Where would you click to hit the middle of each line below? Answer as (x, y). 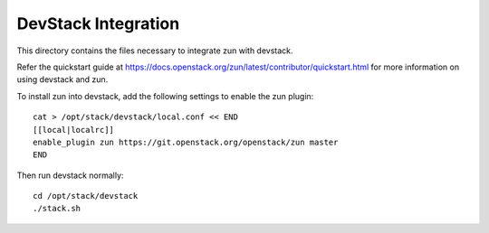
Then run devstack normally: (70, 175)
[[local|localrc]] (74, 130)
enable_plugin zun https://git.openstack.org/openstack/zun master (186, 142)
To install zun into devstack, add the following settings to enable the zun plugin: (165, 96)
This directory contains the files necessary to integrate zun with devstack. (155, 51)
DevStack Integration (98, 23)
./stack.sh (57, 209)
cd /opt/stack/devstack (86, 196)
